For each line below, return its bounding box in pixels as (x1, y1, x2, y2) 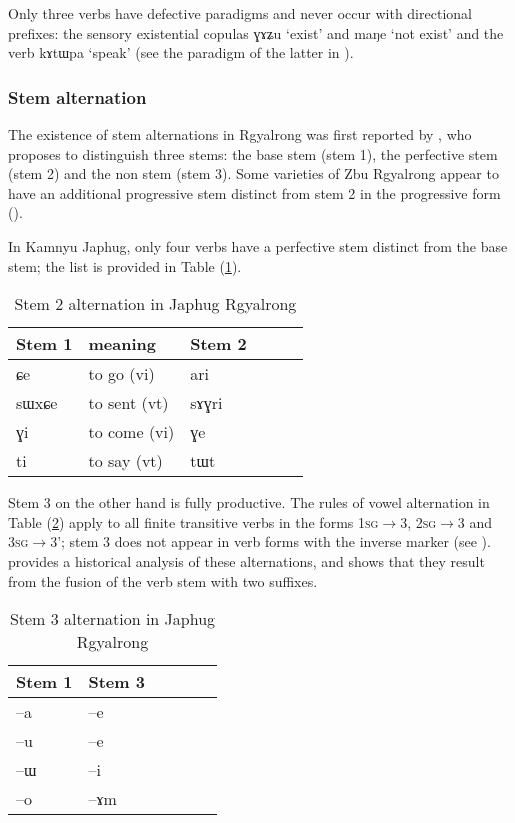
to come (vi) (88, 420, 175, 444)
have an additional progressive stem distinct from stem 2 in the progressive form (8, 182, 501, 203)
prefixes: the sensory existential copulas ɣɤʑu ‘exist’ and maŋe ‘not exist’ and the (8, 22, 504, 43)
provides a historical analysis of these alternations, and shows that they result (8, 550, 485, 571)
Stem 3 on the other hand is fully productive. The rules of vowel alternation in (8, 492, 490, 513)
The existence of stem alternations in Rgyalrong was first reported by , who (8, 124, 472, 144)
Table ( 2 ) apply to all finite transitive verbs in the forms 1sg (8, 511, 379, 532)
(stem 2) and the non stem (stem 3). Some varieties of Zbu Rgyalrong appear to (8, 163, 499, 184)
